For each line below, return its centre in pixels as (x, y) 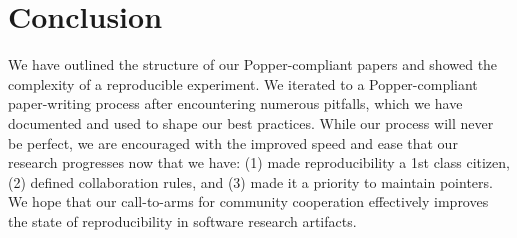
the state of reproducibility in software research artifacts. (182, 220)
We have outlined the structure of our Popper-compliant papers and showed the (253, 64)
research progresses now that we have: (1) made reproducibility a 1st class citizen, (259, 162)
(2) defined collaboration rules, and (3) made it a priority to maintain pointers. (250, 181)
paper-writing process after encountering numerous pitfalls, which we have (235, 103)
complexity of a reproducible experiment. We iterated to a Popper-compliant (243, 83)
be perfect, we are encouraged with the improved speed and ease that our (233, 142)
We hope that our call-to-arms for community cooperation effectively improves (248, 201)
